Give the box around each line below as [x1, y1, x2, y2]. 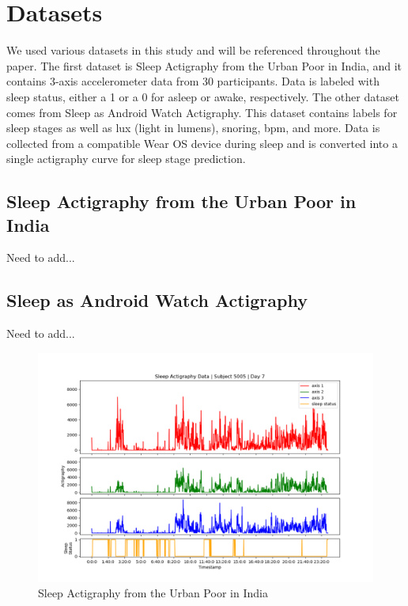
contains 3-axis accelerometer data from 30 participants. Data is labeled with [6, 73, 380, 89]
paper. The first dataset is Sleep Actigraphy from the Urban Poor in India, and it [6, 57, 402, 74]
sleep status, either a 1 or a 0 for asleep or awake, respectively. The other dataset [6, 88, 399, 104]
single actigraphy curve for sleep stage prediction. [6, 150, 246, 167]
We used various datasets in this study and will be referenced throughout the [6, 42, 380, 59]
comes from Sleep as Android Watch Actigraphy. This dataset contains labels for [6, 104, 398, 120]
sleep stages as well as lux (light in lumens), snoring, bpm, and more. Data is [6, 119, 380, 136]
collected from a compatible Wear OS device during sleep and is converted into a [6, 134, 398, 151]
